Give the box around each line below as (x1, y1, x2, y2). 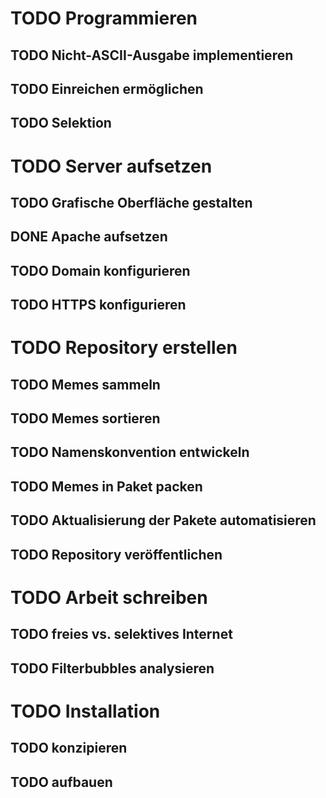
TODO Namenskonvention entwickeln (10, 444, 250, 461)
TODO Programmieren (10, 7, 198, 30)
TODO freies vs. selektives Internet (10, 626, 233, 643)
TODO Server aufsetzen (10, 155, 213, 177)
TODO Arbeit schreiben (10, 586, 208, 609)
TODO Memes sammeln (10, 376, 161, 393)
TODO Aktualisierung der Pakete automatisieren (10, 512, 317, 529)
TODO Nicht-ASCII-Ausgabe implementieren (10, 47, 294, 64)
